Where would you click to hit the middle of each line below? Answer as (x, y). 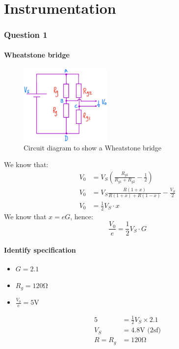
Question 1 (26, 35)
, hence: (82, 216)
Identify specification (40, 249)
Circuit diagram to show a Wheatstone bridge (93, 148)
